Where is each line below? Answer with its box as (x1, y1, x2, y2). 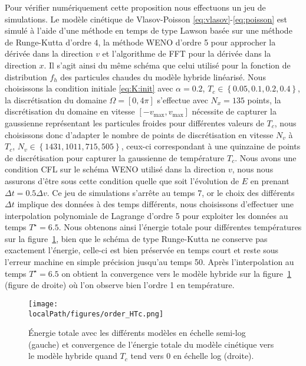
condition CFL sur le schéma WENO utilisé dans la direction (5, 163, 226, 175)
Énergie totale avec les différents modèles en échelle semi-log (28, 326, 246, 339)
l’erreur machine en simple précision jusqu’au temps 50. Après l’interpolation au (5, 256, 294, 268)
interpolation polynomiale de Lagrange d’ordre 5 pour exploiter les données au (5, 209, 288, 221)
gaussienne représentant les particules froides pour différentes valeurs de (5, 116, 264, 129)
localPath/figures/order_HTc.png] (28, 309, 164, 318)
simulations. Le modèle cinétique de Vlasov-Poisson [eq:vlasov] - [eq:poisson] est (5, 12, 288, 25)
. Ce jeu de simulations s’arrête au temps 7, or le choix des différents (47, 186, 295, 198)
